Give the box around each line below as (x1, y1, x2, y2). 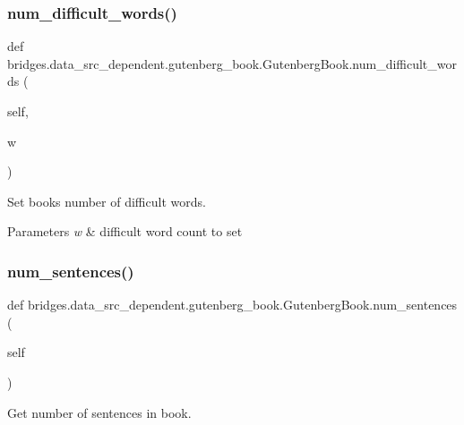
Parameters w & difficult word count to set (7, 222, 243, 241)
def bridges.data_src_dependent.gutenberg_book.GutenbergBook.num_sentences (7, 295, 458, 314)
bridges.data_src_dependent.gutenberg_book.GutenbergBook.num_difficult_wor (7, 54, 458, 72)
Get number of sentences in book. (7, 403, 192, 421)
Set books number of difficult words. (7, 191, 206, 210)
